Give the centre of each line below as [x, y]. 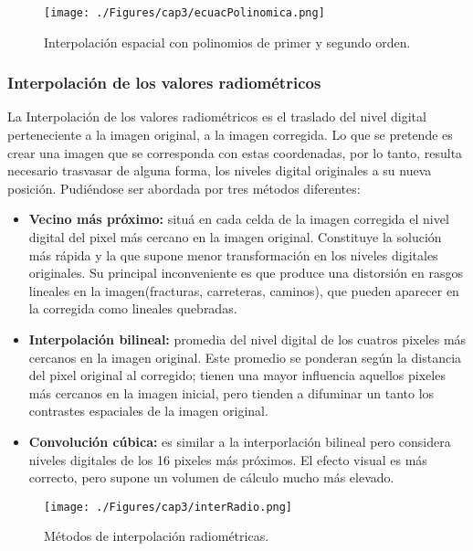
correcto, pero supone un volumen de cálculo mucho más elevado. [211, 477]
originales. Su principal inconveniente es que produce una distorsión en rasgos [246, 273]
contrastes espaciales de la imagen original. [148, 411]
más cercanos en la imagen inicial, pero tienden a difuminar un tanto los [231, 392]
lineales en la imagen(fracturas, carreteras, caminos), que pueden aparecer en [244, 290]
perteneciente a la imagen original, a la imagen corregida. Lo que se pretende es [230, 135]
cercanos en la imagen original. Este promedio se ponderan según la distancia [245, 357]
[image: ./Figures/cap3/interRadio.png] [168, 507]
